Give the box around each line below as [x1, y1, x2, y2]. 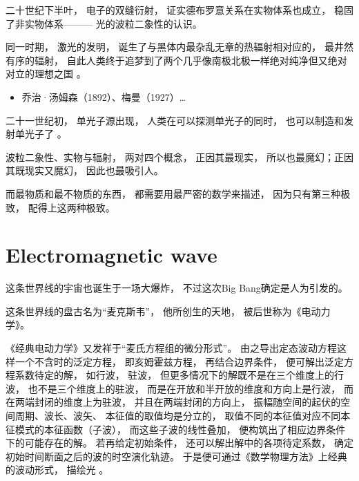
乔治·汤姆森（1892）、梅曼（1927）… [21, 89, 186, 104]
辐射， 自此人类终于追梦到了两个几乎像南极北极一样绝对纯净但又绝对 [34, 53, 347, 67]
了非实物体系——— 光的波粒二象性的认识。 [6, 16, 202, 30]
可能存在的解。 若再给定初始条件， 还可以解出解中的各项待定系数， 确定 [24, 435, 353, 450]
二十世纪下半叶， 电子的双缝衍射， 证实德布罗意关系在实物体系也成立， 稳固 [6, 3, 353, 17]
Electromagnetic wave [6, 240, 217, 269]
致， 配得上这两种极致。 [6, 200, 115, 214]
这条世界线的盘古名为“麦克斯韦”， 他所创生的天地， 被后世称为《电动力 [6, 303, 331, 318]
